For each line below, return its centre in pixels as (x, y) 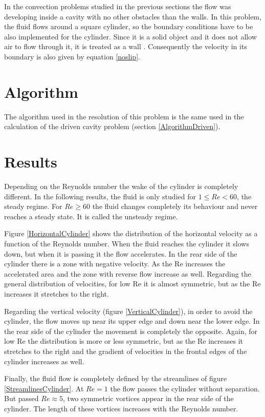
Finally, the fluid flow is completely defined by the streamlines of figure (116, 378)
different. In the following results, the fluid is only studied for (100, 196)
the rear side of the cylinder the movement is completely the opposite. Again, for (131, 331)
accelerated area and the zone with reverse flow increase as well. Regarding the (128, 273)
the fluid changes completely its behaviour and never (175, 206)
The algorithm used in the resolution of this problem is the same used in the (124, 116)
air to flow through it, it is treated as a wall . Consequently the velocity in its (126, 46)
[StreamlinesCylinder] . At (44, 388)
